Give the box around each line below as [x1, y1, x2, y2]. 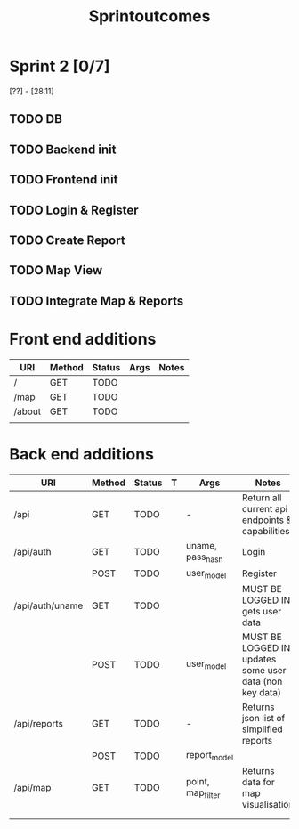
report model [185, 748, 234, 763]
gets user [241, 605, 282, 617]
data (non [241, 675, 283, 687]
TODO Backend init [9, 142, 117, 157]
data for [241, 776, 275, 789]
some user [241, 663, 287, 676]
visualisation [241, 799, 295, 811]
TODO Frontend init [9, 172, 118, 188]
